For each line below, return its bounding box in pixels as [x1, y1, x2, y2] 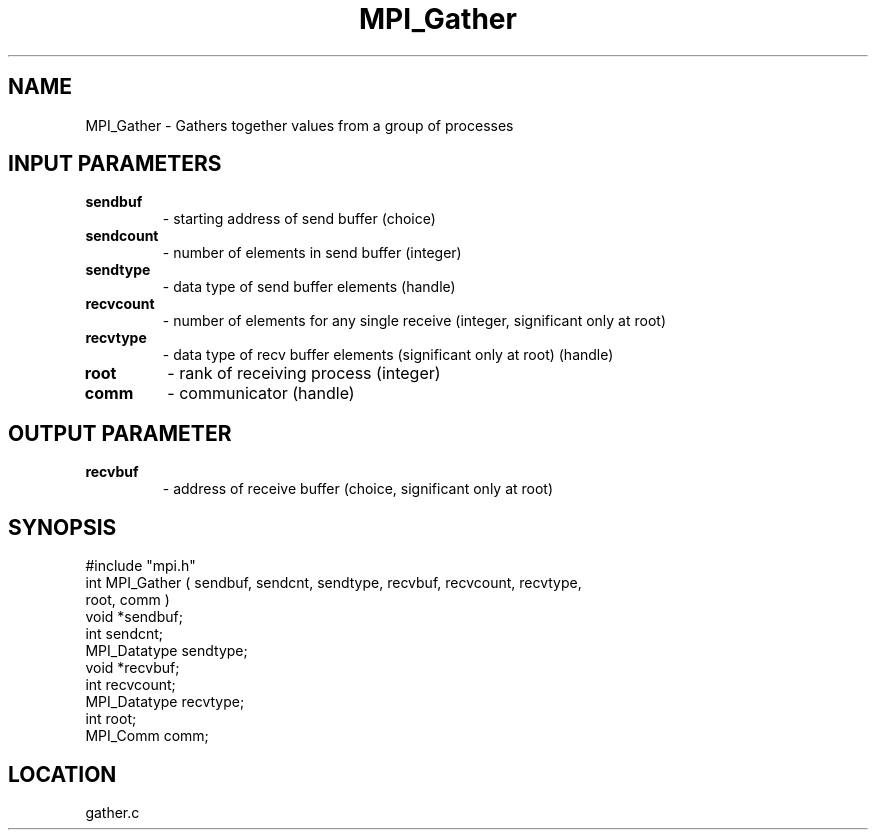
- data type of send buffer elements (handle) [162, 278, 456, 296]
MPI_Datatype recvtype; [85, 693, 245, 711]
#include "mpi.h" [85, 557, 196, 575]
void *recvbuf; [85, 659, 180, 677]
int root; [85, 710, 137, 728]
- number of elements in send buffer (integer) [162, 244, 462, 262]
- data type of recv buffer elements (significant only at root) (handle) [162, 346, 614, 364]
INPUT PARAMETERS [8, 151, 222, 177]
